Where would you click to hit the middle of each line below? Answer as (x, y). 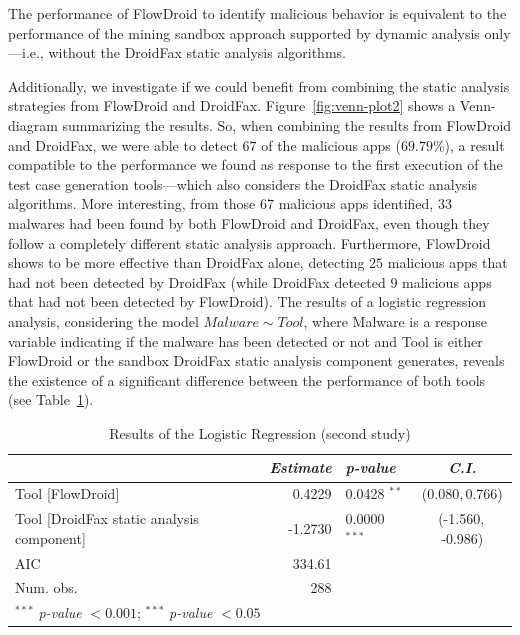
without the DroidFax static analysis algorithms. (197, 52)
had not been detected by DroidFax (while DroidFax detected (197, 281)
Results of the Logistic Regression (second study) (260, 432)
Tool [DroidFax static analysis (107, 518)
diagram (33, 124)
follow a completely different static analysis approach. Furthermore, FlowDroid (249, 242)
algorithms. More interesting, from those (132, 203)
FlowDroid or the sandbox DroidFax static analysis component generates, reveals (256, 360)
